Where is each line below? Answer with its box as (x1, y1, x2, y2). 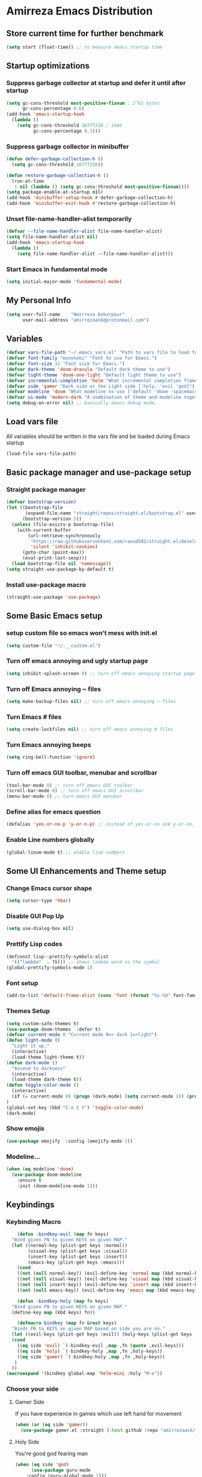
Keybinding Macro (6, 1217, 61, 1226)
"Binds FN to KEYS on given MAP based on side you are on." (11, 1326, 165, 1332)
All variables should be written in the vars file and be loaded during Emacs (6, 432, 191, 440)
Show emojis (6, 1125, 45, 1133)
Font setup (6, 979, 38, 987)
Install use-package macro (6, 580, 86, 589)
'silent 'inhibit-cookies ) (30, 544, 98, 550)
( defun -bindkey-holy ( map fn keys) (17, 1298, 109, 1304)
